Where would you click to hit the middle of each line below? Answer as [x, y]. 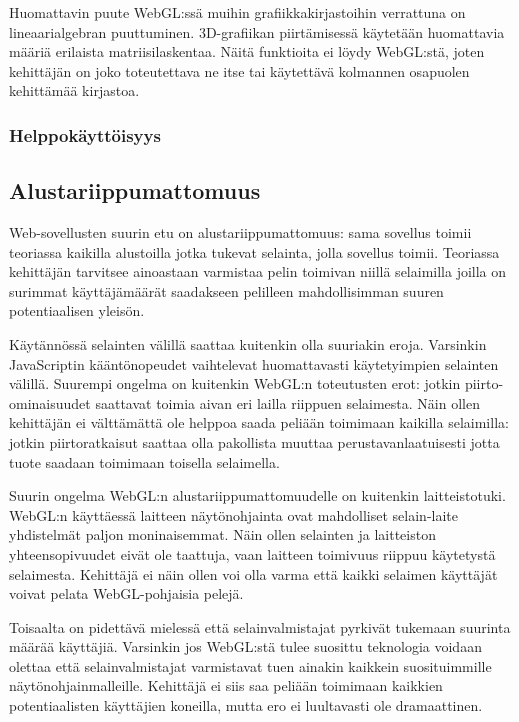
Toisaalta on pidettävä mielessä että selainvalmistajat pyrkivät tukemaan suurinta [260, 626]
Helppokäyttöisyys [85, 134]
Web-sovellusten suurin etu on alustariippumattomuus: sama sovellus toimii [240, 232]
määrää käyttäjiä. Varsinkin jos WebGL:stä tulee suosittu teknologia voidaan [245, 646]
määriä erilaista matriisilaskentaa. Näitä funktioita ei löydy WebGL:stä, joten [247, 51]
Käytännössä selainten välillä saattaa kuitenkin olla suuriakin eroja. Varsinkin [248, 343]
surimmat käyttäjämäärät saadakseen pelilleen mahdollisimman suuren [226, 290]
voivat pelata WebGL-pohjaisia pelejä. [126, 593]
